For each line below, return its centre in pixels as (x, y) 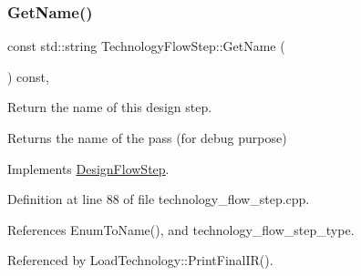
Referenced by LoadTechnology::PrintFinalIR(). (140, 260)
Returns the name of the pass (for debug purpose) (147, 138)
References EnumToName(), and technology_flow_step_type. (181, 229)
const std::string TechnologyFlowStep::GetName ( (146, 46)
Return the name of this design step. (110, 107)
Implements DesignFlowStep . (88, 168)
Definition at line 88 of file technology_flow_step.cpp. (159, 199)
